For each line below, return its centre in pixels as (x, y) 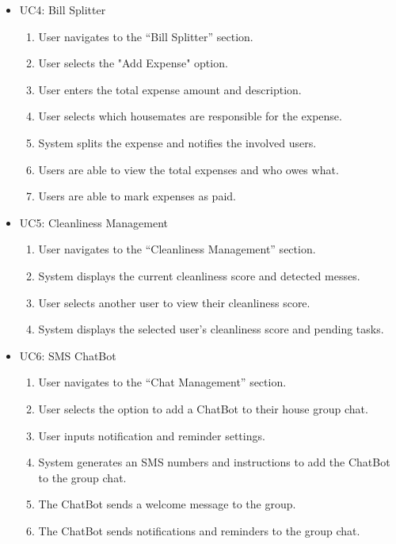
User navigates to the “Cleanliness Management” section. (177, 249)
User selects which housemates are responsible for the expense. (190, 116)
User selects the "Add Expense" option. (133, 63)
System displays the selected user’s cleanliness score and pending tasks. (211, 329)
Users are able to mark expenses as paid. (137, 196)
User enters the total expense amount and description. (170, 89)
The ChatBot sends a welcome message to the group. (167, 504)
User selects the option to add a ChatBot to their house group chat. (203, 408)
